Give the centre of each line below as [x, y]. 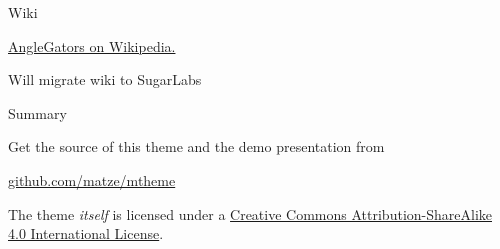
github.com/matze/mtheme [92, 179]
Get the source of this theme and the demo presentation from [196, 146]
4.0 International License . [86, 233]
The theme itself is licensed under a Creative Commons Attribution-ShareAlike [250, 213]
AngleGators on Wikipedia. [92, 45]
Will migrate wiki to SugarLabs [105, 79]
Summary [37, 112]
